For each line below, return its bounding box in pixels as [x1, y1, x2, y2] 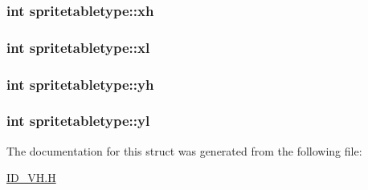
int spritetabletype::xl [6, 37, 150, 57]
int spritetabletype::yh [6, 74, 154, 94]
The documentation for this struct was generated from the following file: [6, 142, 362, 159]
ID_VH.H [6, 169, 56, 186]
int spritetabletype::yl [6, 111, 150, 131]
